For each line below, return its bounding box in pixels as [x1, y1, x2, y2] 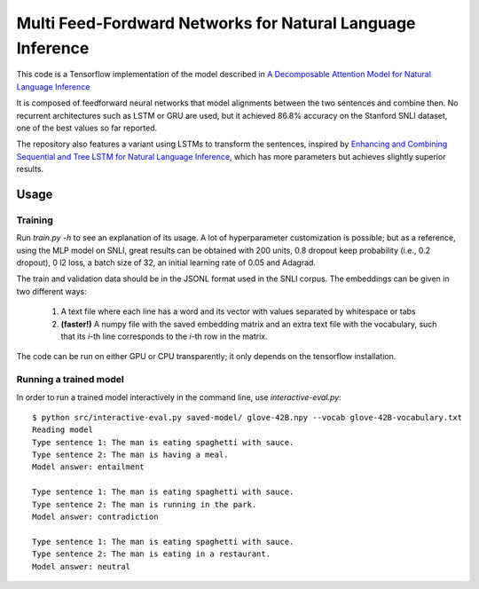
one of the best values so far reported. [16, 122, 158, 133]
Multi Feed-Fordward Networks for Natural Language [16, 13, 416, 33]
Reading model [32, 425, 93, 435]
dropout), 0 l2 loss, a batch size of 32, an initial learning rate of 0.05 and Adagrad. [16, 257, 317, 268]
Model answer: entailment [32, 462, 145, 472]
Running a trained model [16, 373, 124, 386]
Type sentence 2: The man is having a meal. [32, 450, 230, 460]
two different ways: [16, 286, 88, 296]
